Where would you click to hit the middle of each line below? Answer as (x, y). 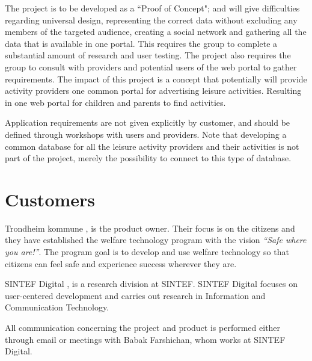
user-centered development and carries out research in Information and (135, 295)
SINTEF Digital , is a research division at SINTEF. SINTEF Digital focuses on (151, 284)
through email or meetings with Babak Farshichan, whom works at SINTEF (145, 339)
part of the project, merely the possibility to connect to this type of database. (148, 158)
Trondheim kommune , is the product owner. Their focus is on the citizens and (150, 228)
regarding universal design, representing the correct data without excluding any (151, 20)
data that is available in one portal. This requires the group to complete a (141, 43)
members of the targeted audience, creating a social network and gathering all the (156, 32)
